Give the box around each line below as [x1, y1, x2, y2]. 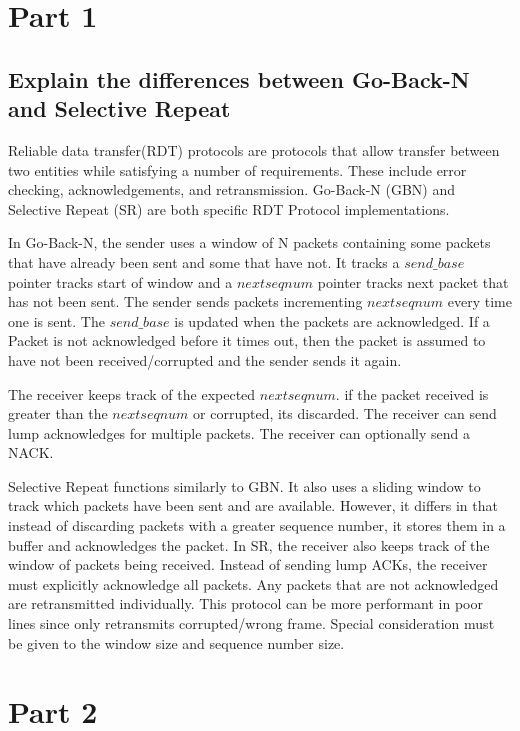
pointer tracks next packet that [317, 271, 509, 292]
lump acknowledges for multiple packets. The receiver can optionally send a [8, 422, 470, 443]
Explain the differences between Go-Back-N [8, 63, 470, 94]
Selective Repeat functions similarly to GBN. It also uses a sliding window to [8, 475, 481, 496]
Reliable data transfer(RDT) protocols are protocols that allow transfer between [8, 139, 500, 160]
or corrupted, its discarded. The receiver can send [193, 403, 497, 424]
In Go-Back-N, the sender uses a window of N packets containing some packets [8, 232, 491, 253]
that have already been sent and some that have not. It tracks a [8, 251, 400, 272]
